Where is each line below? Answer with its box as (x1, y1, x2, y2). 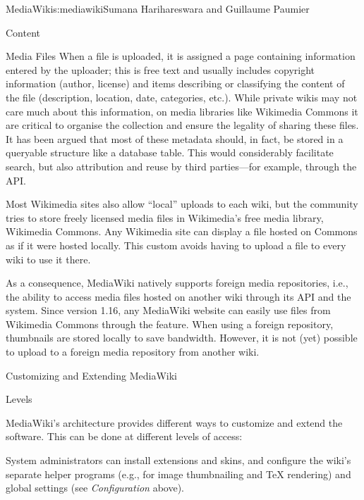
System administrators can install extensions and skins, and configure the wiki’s (6, 453, 351, 468)
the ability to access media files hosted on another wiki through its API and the (6, 289, 351, 304)
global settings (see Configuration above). (6, 480, 184, 495)
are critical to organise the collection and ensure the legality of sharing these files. (6, 118, 359, 132)
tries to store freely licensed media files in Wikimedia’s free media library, (6, 210, 324, 225)
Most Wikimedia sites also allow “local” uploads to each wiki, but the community (6, 196, 358, 211)
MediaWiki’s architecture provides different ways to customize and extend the (6, 415, 343, 430)
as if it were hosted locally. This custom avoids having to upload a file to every (6, 237, 346, 252)
